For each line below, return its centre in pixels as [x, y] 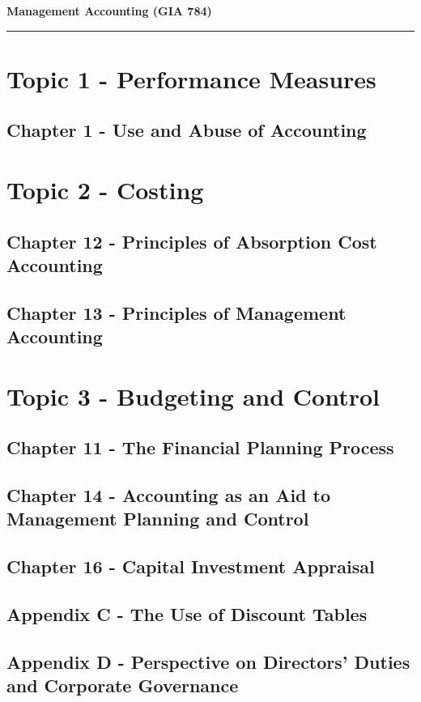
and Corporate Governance [123, 685]
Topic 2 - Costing [105, 189]
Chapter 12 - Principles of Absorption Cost [192, 241]
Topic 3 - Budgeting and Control [193, 396]
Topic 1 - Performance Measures [191, 78]
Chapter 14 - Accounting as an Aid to [169, 495]
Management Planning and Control [158, 519]
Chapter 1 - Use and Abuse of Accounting [187, 130]
